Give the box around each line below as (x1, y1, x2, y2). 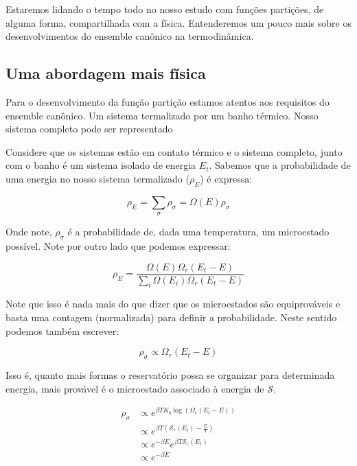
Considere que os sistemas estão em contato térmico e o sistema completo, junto (5, 144, 343, 159)
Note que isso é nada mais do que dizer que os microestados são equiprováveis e (5, 296, 341, 311)
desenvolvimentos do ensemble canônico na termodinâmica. (5, 29, 254, 43)
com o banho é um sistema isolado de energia (5, 158, 196, 172)
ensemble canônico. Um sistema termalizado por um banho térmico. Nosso (5, 108, 319, 122)
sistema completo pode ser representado (5, 121, 173, 136)
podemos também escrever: (5, 323, 119, 338)
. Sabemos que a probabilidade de (209, 158, 351, 172)
